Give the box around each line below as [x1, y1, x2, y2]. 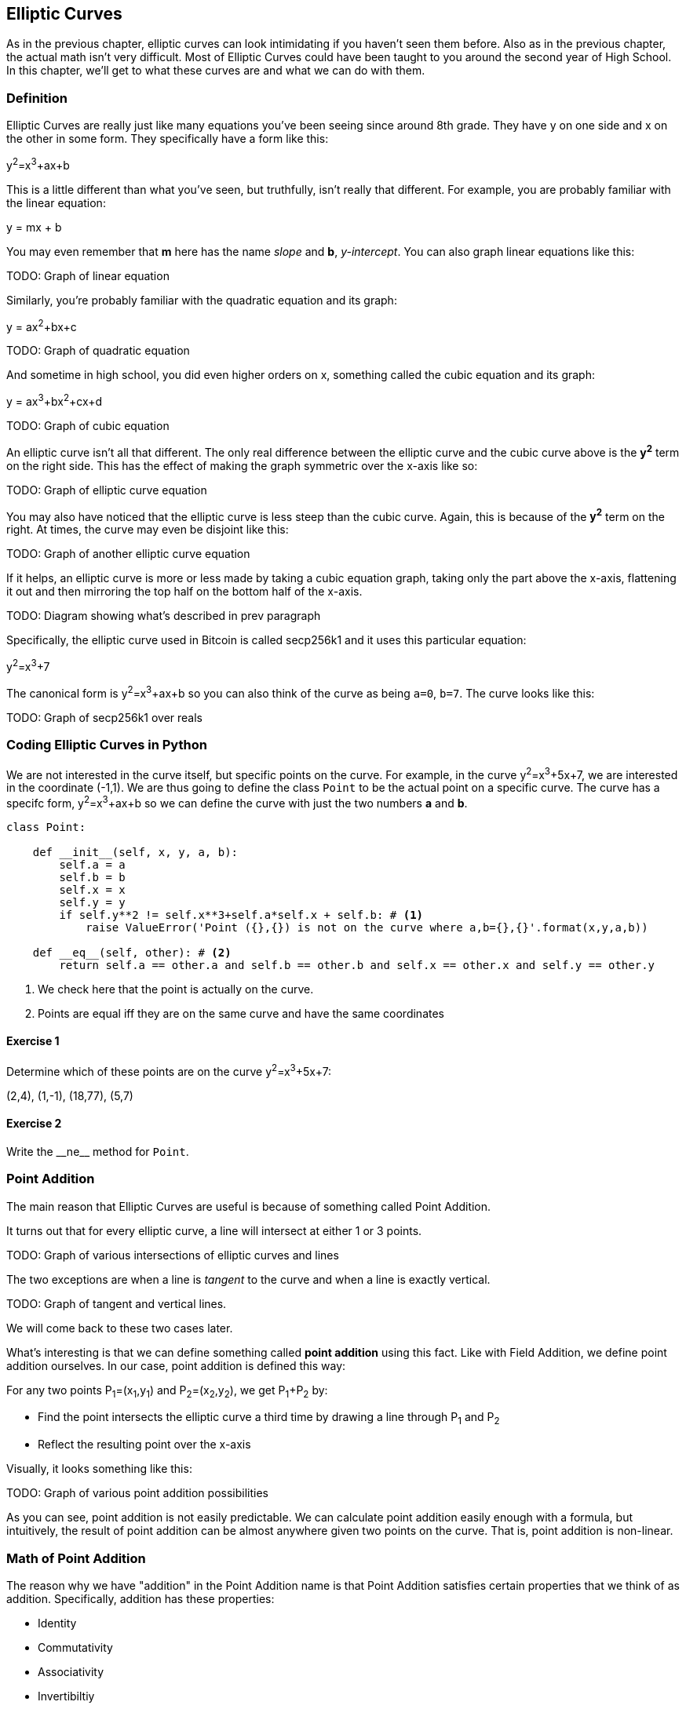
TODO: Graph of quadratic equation [6, 344, 190, 358]
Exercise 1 [6, 1034, 60, 1048]
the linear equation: [6, 195, 106, 210]
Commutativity [38, 1641, 113, 1655]
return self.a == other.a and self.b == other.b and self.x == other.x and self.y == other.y [59, 958, 655, 971]
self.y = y [59, 895, 126, 909]
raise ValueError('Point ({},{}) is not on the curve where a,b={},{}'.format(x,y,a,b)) [86, 920, 648, 934]
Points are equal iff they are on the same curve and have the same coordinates [38, 1006, 444, 1020]
